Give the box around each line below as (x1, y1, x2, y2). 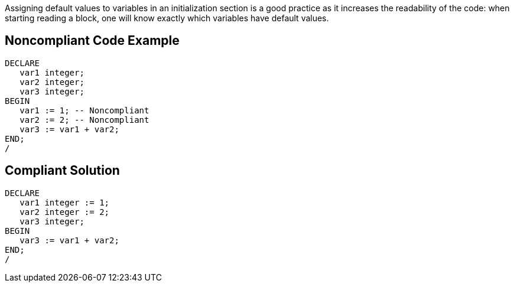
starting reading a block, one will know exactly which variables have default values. (5, 13, 329, 23)
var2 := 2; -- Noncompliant (19, 115, 149, 125)
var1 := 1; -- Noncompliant (19, 105, 149, 115)
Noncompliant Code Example (5, 33, 180, 48)
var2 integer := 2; (19, 207, 110, 217)
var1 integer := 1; (19, 197, 110, 207)
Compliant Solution (5, 163, 120, 178)
